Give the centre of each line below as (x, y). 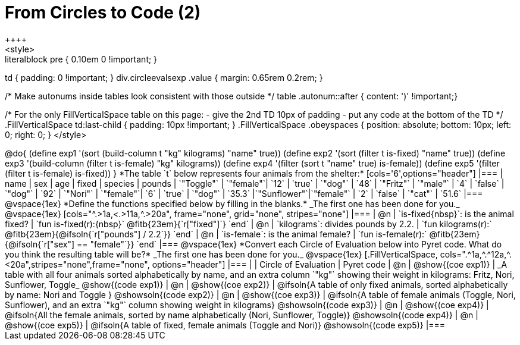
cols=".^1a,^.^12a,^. (476, 254)
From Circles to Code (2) (103, 12)
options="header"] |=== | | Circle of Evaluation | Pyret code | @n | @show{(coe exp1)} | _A (330, 264)
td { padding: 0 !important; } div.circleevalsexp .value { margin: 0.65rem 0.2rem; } (164, 77)
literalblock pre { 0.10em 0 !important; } (81, 59)
